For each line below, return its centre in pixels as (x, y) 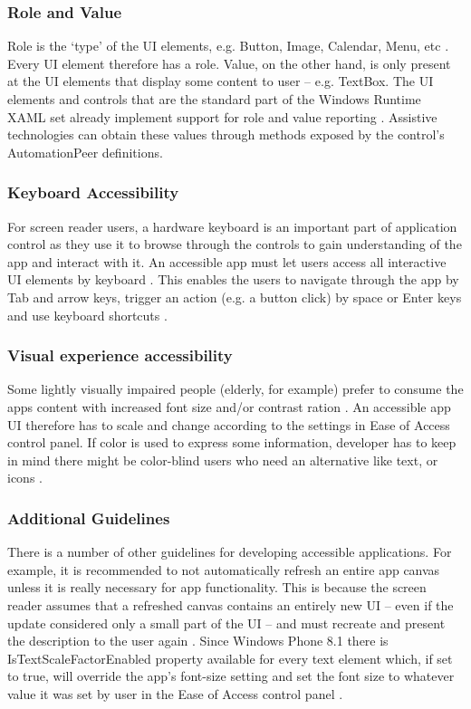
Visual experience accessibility (120, 355)
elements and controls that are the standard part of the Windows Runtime (214, 99)
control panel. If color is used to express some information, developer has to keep (232, 442)
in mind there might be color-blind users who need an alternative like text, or (223, 460)
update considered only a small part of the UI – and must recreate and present (226, 623)
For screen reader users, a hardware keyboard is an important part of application (232, 226)
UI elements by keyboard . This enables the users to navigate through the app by (233, 279)
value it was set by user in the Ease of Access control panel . (175, 693)
